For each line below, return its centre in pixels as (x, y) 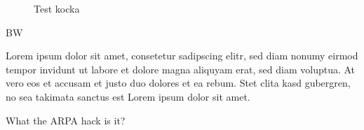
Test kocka (57, 8)
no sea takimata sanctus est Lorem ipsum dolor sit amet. (128, 96)
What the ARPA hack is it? (66, 120)
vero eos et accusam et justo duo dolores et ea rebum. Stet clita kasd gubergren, (178, 83)
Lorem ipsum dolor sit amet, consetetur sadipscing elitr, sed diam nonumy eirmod (182, 56)
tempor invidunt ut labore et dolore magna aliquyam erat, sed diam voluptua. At (181, 69)
